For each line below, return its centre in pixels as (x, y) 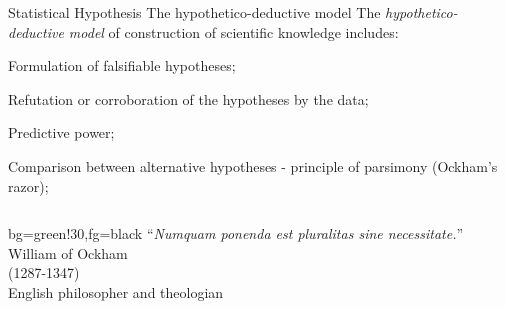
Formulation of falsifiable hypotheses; (122, 65)
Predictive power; (61, 132)
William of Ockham (68, 252)
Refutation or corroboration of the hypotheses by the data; (188, 98)
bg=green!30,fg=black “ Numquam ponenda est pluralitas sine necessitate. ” (236, 233)
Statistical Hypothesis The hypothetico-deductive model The (194, 12)
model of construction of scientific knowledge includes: (233, 31)
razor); (28, 185)
